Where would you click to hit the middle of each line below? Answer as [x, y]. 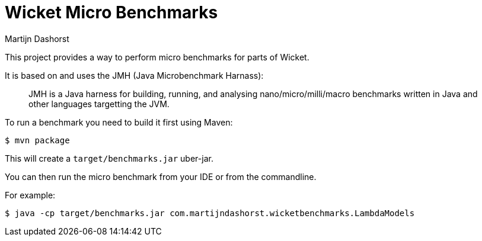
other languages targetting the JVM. [99, 104]
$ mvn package [37, 140]
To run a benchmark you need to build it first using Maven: [119, 122]
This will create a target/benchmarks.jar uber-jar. [109, 158]
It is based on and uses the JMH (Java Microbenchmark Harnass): [134, 75]
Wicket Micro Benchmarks [111, 12]
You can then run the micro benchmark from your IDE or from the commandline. [161, 176]
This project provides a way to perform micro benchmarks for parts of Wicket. [157, 57]
